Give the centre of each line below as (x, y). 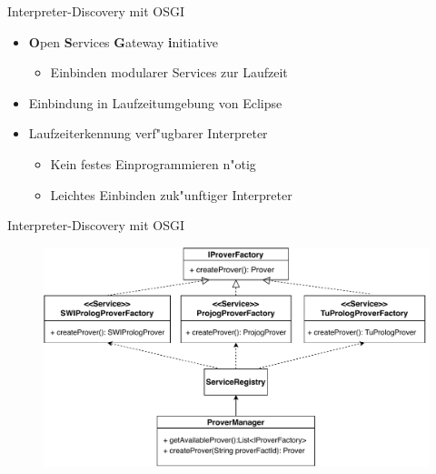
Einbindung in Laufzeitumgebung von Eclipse (155, 102)
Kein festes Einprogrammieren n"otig (153, 163)
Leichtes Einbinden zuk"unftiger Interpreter (171, 194)
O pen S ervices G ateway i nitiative (124, 41)
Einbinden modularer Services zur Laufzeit (169, 72)
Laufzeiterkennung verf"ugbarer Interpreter (148, 133)
